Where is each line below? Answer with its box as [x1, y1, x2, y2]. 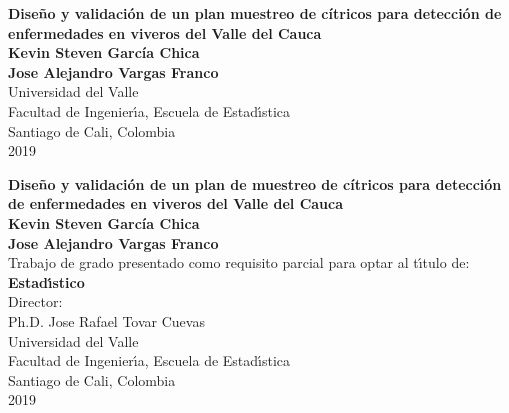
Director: [8, 291, 63, 312]
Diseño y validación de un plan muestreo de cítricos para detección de [8, 3, 502, 23]
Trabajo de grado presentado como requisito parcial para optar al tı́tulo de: [8, 252, 470, 273]
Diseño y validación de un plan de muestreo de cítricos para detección [8, 173, 502, 194]
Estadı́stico [8, 271, 85, 292]
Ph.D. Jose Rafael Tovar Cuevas [8, 310, 205, 331]
